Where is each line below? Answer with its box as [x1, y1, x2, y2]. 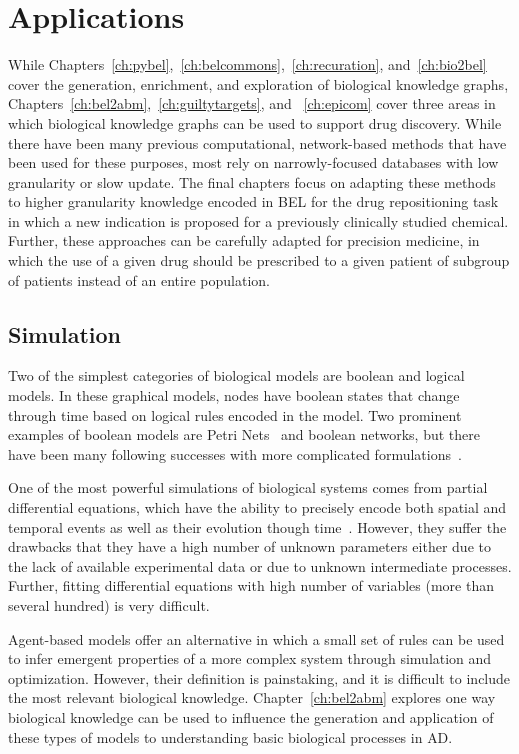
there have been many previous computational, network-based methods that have [8, 132, 507, 153]
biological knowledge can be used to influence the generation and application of [8, 706, 494, 727]
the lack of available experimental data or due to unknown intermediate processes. [8, 555, 512, 576]
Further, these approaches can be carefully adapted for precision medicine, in [8, 230, 480, 251]
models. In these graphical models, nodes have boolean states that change [8, 385, 460, 406]
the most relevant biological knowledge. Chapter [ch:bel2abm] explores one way [8, 687, 496, 708]
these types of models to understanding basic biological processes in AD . [8, 726, 453, 747]
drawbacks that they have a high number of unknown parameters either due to [8, 536, 491, 557]
